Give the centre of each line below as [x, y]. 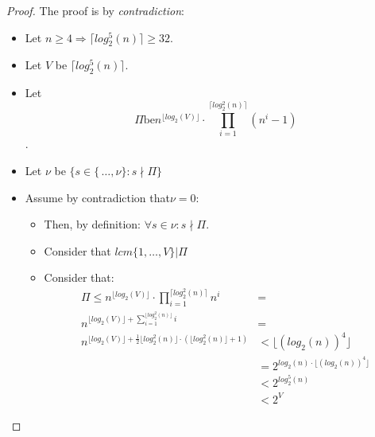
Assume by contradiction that [97, 197]
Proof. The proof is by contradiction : [95, 10]
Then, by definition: [92, 224]
